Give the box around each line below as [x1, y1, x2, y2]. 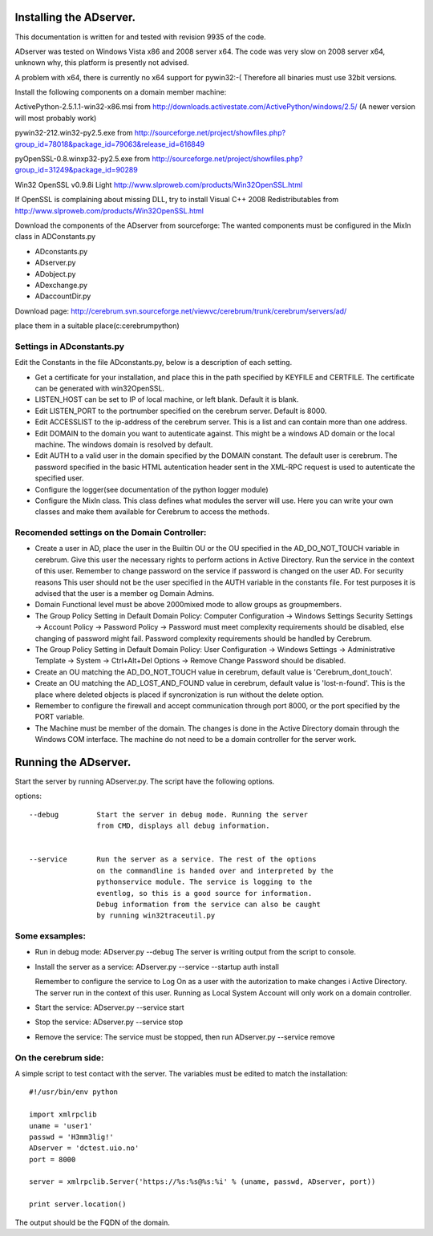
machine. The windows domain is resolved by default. [34, 440, 213, 449]
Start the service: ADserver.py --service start [34, 1003, 184, 1012]
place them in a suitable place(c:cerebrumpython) [14, 321, 180, 330]
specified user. [34, 473, 84, 483]
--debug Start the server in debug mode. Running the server [29, 810, 309, 819]
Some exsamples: [14, 930, 86, 942]
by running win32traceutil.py [96, 911, 216, 920]
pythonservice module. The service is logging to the [96, 877, 313, 886]
